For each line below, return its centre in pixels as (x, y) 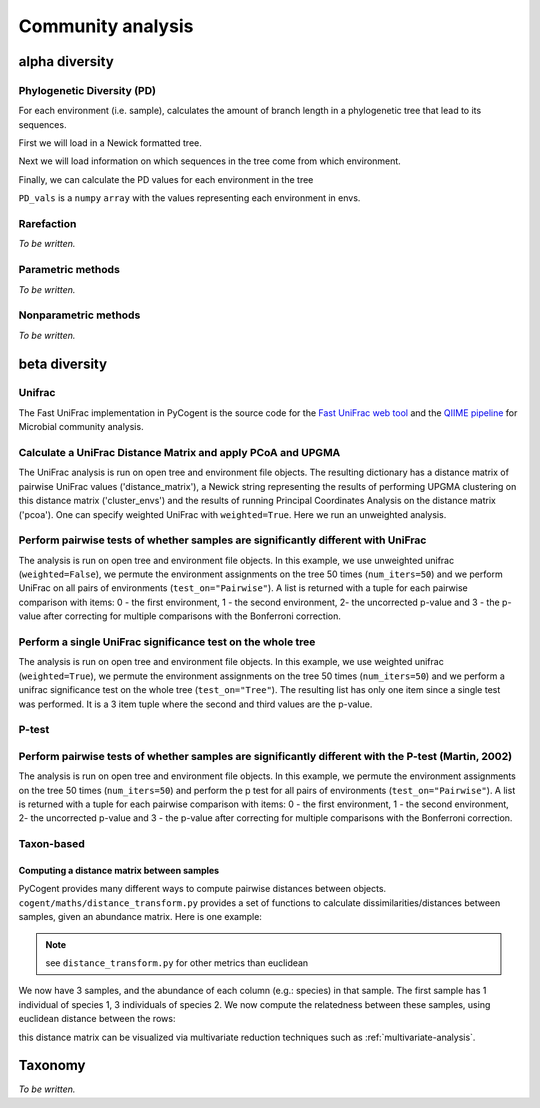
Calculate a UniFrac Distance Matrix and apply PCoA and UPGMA (179, 452)
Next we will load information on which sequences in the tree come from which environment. (210, 161)
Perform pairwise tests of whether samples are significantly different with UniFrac (222, 540)
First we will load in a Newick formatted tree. (110, 143)
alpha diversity (66, 61)
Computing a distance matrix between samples (119, 870)
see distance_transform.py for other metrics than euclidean (177, 962)
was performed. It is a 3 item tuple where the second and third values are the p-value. (195, 704)
